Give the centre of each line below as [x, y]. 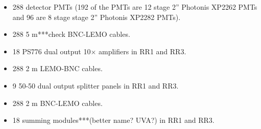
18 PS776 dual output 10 [52, 51]
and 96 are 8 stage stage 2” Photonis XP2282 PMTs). [97, 17]
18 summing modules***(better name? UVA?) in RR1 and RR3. [113, 120]
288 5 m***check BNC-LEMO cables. [71, 34]
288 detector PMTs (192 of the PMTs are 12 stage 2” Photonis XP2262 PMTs [135, 7]
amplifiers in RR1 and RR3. [143, 51]
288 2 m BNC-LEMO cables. [57, 103]
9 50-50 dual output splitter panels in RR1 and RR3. [96, 85]
